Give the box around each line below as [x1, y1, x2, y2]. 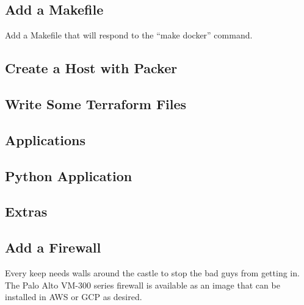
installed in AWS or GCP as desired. [5, 290, 142, 303]
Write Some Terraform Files [5, 94, 187, 113]
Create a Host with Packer [5, 59, 178, 77]
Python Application [5, 166, 132, 185]
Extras [5, 202, 48, 221]
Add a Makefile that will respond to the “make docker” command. [5, 29, 253, 41]
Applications [5, 130, 86, 149]
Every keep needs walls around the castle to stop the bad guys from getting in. [5, 266, 300, 279]
